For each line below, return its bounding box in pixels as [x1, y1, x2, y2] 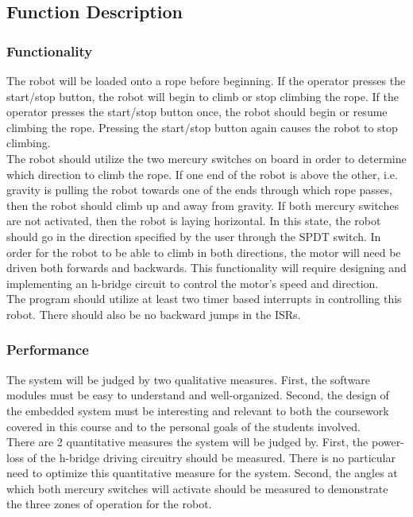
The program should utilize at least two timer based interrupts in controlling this [6, 290, 402, 307]
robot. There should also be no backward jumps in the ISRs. [6, 305, 301, 322]
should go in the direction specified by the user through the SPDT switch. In [6, 227, 381, 244]
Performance [6, 340, 89, 360]
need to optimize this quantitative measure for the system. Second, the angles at [6, 465, 398, 481]
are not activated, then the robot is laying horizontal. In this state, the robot [6, 212, 381, 229]
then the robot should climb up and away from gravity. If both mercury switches [6, 196, 399, 213]
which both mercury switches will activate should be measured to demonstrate [6, 480, 388, 496]
